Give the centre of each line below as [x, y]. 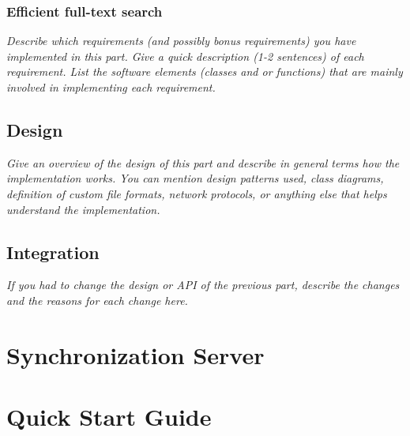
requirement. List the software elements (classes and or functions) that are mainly [205, 71]
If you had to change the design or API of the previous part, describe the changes [203, 285]
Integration [53, 252]
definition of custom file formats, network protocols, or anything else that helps [197, 193]
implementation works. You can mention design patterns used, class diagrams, [195, 178]
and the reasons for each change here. [97, 300]
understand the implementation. [83, 209]
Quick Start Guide [109, 417]
